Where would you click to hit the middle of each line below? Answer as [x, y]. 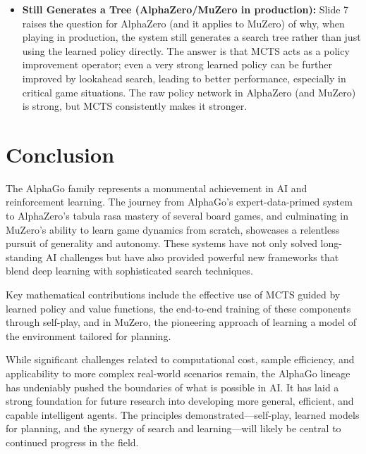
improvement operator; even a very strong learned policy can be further [177, 64]
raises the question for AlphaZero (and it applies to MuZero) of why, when [183, 23]
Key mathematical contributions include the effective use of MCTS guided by [173, 295]
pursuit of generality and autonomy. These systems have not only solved [161, 243]
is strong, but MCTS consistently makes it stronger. [135, 106]
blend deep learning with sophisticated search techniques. [129, 271]
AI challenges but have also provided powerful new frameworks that [192, 257]
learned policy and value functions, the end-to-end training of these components [178, 308]
